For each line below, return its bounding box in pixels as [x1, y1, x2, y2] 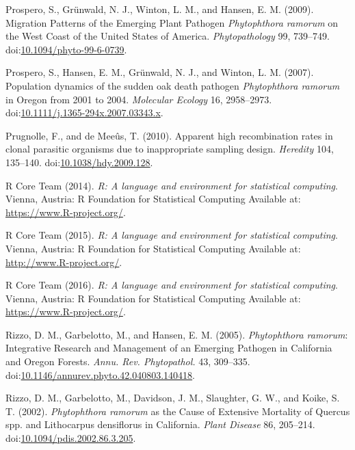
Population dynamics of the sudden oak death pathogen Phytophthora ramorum [5, 78, 340, 92]
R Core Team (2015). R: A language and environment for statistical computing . [5, 228, 338, 242]
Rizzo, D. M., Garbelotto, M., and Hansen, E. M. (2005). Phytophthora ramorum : [5, 327, 348, 341]
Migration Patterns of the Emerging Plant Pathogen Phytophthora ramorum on [5, 15, 339, 29]
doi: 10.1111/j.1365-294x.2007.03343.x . [5, 105, 163, 120]
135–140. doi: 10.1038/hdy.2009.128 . [5, 155, 153, 169]
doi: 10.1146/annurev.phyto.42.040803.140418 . [5, 367, 196, 382]
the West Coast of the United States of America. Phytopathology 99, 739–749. [5, 29, 330, 43]
